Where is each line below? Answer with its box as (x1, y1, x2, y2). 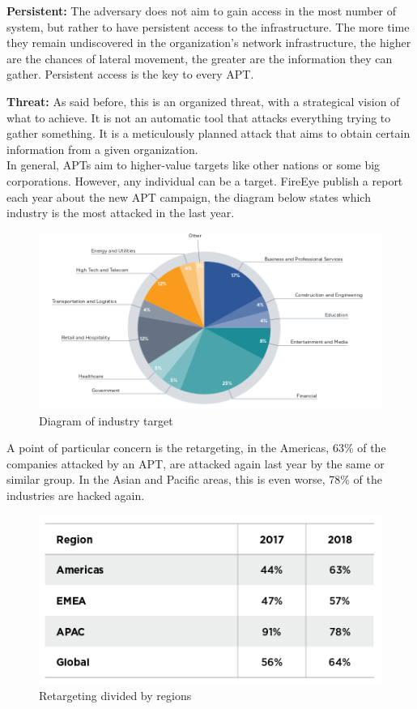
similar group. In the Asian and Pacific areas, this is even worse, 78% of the (6, 471, 382, 488)
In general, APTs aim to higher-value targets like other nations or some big (6, 156, 381, 173)
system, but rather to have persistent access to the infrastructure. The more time (6, 18, 410, 35)
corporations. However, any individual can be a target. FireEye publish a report (6, 172, 403, 189)
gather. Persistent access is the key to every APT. (6, 66, 254, 83)
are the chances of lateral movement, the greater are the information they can (6, 49, 393, 66)
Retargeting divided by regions (39, 687, 192, 704)
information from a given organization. (6, 140, 198, 157)
